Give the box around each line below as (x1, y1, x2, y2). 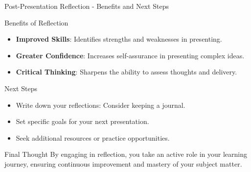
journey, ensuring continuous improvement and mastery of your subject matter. (4, 158, 242, 169)
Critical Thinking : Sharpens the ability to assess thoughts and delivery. (16, 67, 237, 77)
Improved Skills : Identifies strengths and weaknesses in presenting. (16, 34, 222, 44)
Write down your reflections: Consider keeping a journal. (16, 99, 185, 110)
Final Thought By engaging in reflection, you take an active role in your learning (4, 149, 248, 159)
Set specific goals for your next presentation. (16, 116, 149, 126)
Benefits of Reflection (4, 17, 68, 27)
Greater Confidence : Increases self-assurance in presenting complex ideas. (16, 50, 245, 60)
